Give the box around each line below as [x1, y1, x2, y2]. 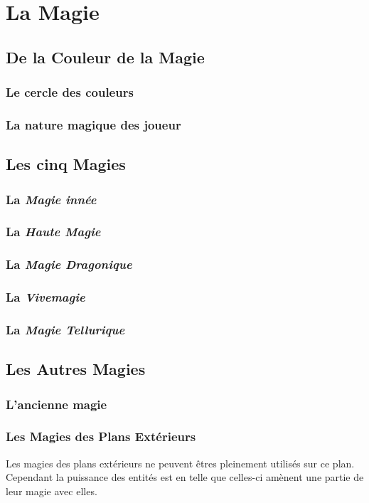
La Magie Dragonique [6, 255, 132, 273]
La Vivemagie [6, 288, 85, 306]
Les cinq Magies [6, 153, 126, 175]
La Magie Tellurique [6, 320, 125, 338]
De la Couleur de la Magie [6, 46, 205, 68]
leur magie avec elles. [6, 483, 97, 498]
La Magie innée [6, 190, 97, 208]
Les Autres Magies [6, 358, 146, 380]
